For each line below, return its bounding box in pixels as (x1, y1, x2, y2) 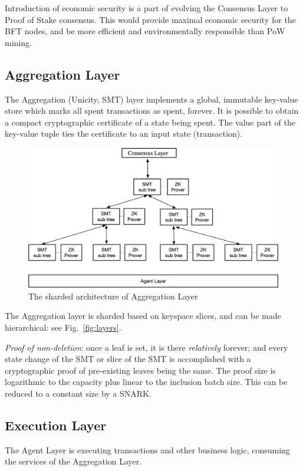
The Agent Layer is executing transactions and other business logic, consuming (5, 443, 290, 456)
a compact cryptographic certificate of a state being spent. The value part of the (5, 116, 296, 128)
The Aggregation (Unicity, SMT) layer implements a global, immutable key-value (5, 93, 298, 105)
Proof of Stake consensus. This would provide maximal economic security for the (5, 13, 296, 25)
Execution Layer (5, 416, 107, 434)
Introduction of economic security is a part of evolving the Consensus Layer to (5, 2, 288, 14)
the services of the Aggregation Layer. (5, 455, 142, 467)
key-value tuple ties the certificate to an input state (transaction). (5, 127, 243, 140)
